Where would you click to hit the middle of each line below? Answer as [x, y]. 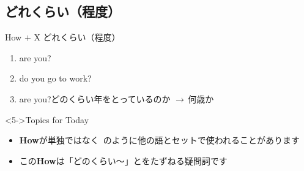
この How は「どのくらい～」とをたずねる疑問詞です [123, 160]
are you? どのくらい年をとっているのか [95, 98]
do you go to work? [55, 78]
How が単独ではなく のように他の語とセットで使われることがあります [159, 140]
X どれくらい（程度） [77, 37]
